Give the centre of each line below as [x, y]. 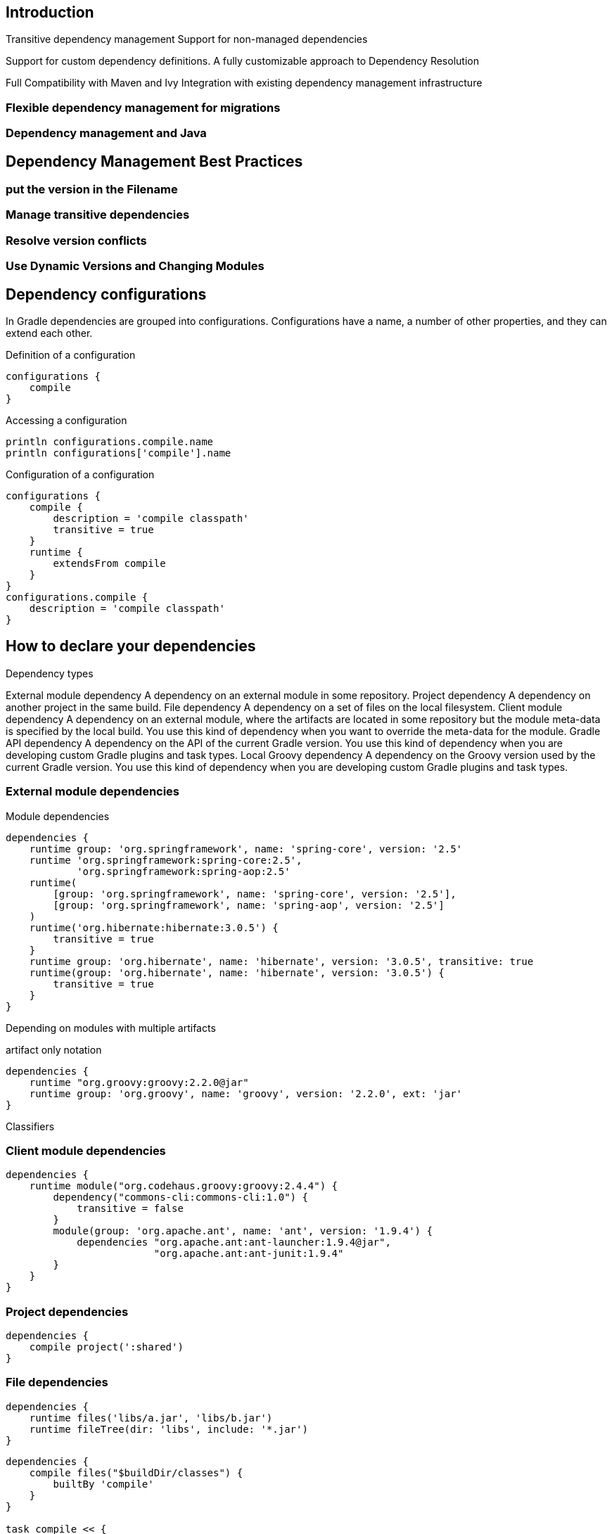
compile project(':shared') [106, 1347]
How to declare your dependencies [131, 646]
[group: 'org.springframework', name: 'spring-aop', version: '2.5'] [249, 905]
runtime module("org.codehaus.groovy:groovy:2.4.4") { [184, 1186]
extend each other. [49, 333]
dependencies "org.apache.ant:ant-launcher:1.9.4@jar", [234, 1242]
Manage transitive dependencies [98, 215]
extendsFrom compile [109, 563]
